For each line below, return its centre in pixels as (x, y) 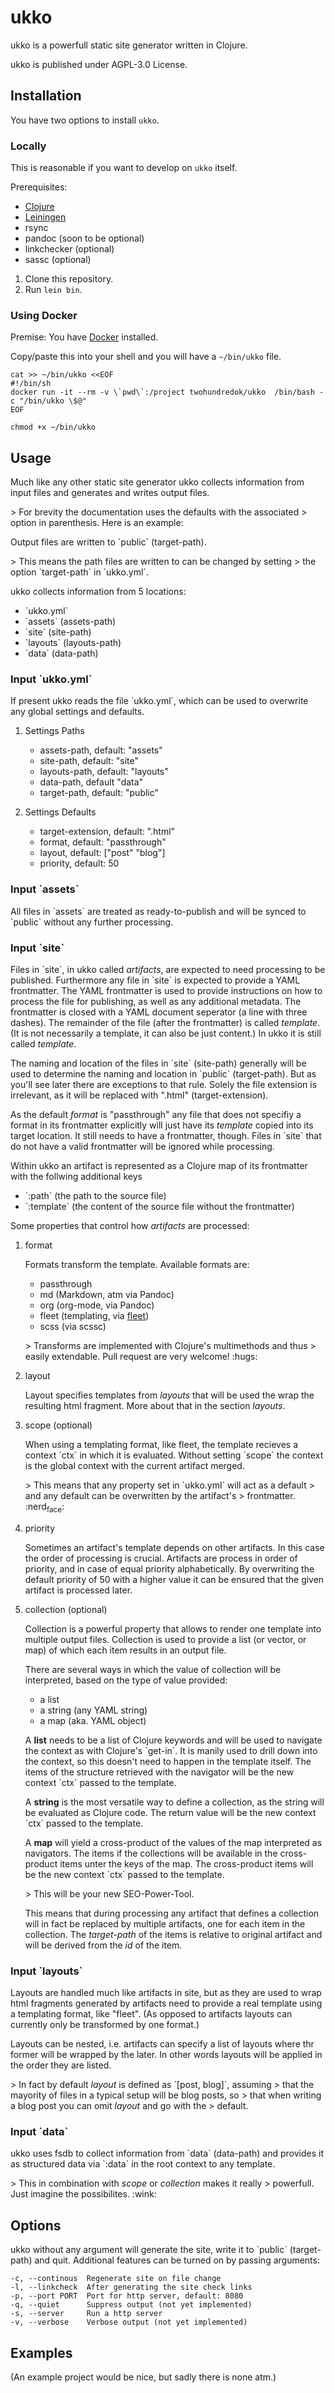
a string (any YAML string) (93, 1710)
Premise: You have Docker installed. (84, 337)
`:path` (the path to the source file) (95, 1196)
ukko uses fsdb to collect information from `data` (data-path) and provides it (167, 2153)
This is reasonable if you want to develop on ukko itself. (124, 168)
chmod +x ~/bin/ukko (53, 427)
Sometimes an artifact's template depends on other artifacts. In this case (174, 1547)
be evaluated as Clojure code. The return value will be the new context (170, 1812)
